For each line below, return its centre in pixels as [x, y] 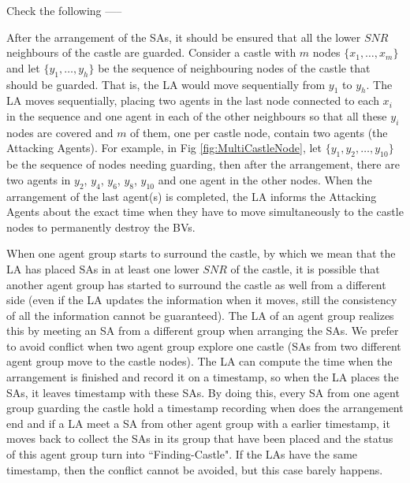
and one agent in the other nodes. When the [265, 179]
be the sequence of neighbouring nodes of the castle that [234, 67]
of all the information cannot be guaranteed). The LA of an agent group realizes [200, 315]
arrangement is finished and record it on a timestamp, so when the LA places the [203, 377]
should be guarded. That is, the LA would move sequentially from [166, 84]
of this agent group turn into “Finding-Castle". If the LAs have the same [182, 454]
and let [23, 67]
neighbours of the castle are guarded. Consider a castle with [151, 52]
